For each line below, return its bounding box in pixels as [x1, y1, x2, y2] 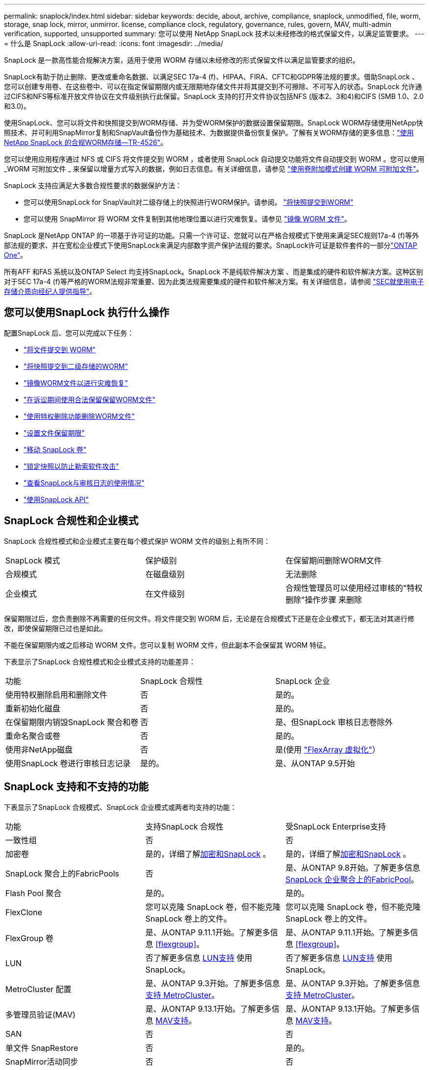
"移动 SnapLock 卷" [24, 445, 87, 454]
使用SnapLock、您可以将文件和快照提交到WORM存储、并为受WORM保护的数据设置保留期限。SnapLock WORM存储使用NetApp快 [4, 119, 423, 127]
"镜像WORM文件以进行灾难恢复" [24, 378, 128, 387]
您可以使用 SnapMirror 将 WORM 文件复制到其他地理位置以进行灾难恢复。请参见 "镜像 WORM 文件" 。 [24, 215, 351, 223]
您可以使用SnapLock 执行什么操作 [4, 306, 169, 319]
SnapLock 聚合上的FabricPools [5, 868, 119, 878]
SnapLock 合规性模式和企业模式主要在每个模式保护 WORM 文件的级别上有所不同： [4, 536, 270, 545]
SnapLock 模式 [5, 555, 60, 565]
